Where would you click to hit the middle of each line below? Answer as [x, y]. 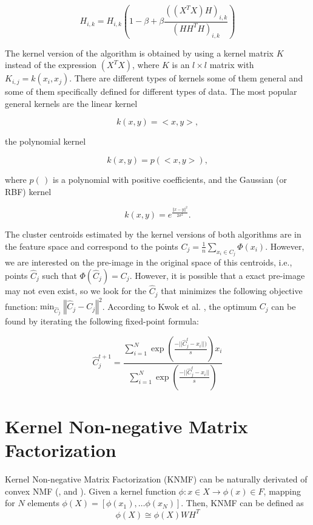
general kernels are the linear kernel [71, 103]
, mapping [282, 491]
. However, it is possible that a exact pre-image [217, 275]
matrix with [232, 65]
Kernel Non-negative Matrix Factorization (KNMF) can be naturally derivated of [156, 479]
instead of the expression [51, 65]
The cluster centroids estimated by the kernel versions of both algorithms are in [153, 234]
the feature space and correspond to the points [92, 246]
